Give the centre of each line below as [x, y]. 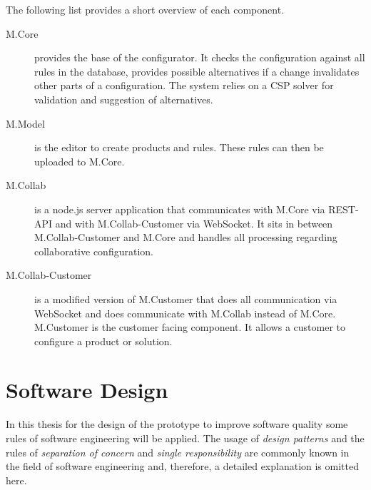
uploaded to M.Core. [80, 161]
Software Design [87, 390]
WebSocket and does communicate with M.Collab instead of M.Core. [185, 313]
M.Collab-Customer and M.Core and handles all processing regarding [186, 237]
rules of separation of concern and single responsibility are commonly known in [178, 452]
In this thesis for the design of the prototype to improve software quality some [177, 424]
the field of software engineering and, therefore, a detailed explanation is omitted [182, 466]
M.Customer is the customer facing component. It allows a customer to [190, 327]
